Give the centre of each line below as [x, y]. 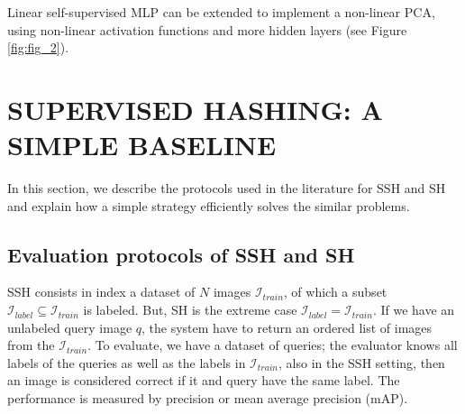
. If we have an [414, 310]
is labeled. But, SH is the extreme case [190, 310]
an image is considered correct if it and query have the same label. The [204, 380]
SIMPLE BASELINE [142, 145]
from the [31, 345]
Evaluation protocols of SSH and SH [181, 254]
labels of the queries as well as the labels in [127, 362]
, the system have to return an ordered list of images [287, 327]
